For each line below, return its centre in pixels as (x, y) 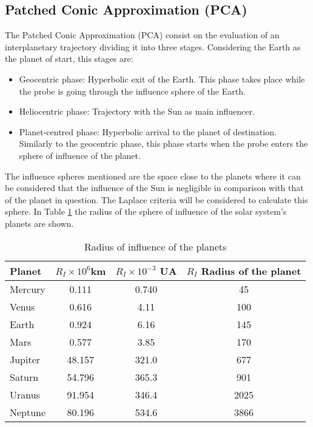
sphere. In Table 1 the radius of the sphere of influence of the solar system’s (146, 211)
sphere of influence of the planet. (80, 155)
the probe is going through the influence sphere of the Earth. (132, 91)
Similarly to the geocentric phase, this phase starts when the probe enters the (163, 143)
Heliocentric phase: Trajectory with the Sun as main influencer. (137, 111)
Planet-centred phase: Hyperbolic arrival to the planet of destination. (148, 131)
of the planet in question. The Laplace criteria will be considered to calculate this (156, 199)
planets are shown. (39, 223)
